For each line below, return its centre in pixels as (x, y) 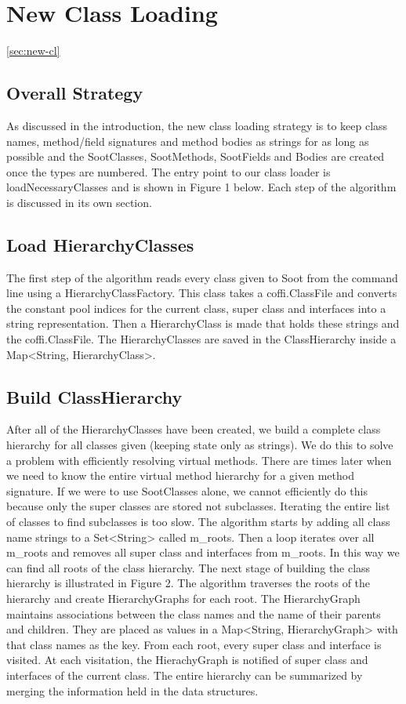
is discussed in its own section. (79, 202)
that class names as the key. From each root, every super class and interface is (194, 644)
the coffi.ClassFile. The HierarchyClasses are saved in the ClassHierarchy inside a (201, 339)
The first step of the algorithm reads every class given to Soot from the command (202, 277)
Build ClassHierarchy (94, 396)
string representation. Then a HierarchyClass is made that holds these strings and (203, 323)
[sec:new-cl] (33, 51)
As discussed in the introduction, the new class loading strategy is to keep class (197, 125)
